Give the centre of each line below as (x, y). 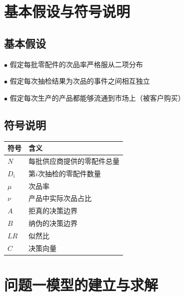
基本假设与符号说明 (67, 11)
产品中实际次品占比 (60, 198)
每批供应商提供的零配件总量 (74, 161)
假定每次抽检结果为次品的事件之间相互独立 (80, 81)
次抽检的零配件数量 (69, 173)
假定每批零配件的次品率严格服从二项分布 (76, 64)
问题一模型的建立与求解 (81, 285)
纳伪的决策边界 (53, 223)
